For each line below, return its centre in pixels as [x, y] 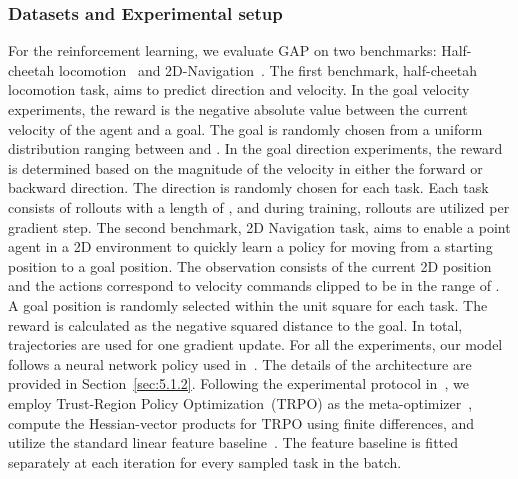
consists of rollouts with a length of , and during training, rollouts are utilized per [259, 206]
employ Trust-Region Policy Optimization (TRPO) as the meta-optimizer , [240, 402]
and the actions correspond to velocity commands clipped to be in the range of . [254, 285]
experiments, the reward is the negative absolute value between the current [238, 109]
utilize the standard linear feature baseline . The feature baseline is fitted [233, 442]
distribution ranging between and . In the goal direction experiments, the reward [255, 148]
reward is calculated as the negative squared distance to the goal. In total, [235, 324]
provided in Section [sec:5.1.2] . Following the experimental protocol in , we [238, 383]
